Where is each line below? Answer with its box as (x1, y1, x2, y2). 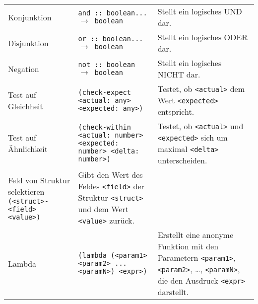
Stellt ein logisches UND (157, 5, 242, 17)
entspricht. (157, 106, 194, 117)
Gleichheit (8, 100, 43, 112)
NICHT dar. (157, 69, 200, 80)
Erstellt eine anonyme (157, 229, 234, 240)
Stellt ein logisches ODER (157, 31, 248, 43)
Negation (8, 63, 39, 75)
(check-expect (78, 88, 131, 96)
